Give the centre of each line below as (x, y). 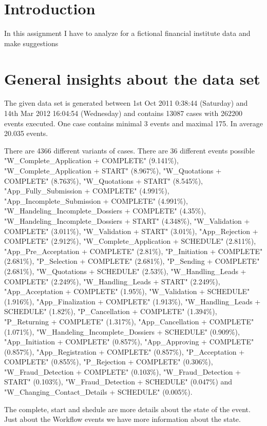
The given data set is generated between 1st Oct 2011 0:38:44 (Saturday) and (126, 103)
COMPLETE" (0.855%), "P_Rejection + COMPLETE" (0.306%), (109, 362)
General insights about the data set (132, 78)
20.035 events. (26, 133)
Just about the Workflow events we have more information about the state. (122, 419)
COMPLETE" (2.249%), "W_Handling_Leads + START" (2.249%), (112, 281)
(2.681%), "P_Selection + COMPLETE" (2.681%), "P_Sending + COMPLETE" (132, 261)
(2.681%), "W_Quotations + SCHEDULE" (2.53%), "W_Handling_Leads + (125, 271)
